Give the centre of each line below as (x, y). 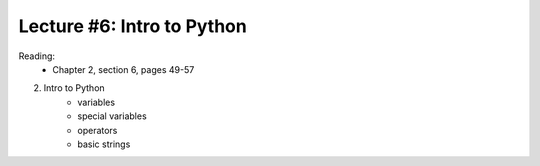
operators (97, 130)
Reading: (36, 56)
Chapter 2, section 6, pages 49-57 (123, 69)
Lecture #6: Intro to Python (132, 26)
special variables (112, 116)
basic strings (104, 144)
